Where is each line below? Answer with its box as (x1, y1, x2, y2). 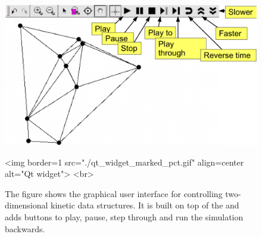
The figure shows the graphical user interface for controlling (5, 187, 223, 199)
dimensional (5, 199, 48, 211)
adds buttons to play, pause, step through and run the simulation (5, 210, 244, 223)
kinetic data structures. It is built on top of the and (51, 199, 239, 211)
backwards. (5, 222, 45, 235)
